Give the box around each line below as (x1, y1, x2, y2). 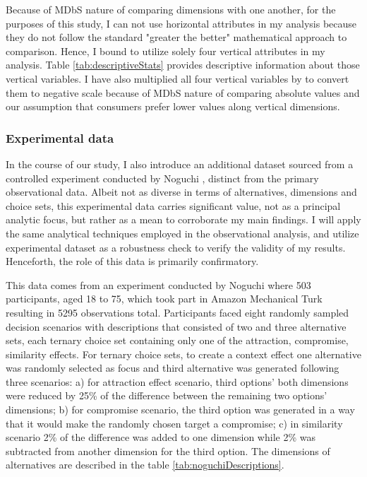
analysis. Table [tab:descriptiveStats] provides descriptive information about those (6, 57, 360, 72)
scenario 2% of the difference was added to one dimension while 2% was (6, 430, 315, 444)
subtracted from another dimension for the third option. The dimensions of (6, 443, 330, 458)
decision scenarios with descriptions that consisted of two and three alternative (6, 319, 347, 334)
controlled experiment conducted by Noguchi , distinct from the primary (6, 170, 319, 185)
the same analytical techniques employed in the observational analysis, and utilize (6, 225, 359, 240)
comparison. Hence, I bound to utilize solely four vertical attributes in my (6, 43, 325, 58)
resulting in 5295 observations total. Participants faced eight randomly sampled (6, 305, 349, 319)
